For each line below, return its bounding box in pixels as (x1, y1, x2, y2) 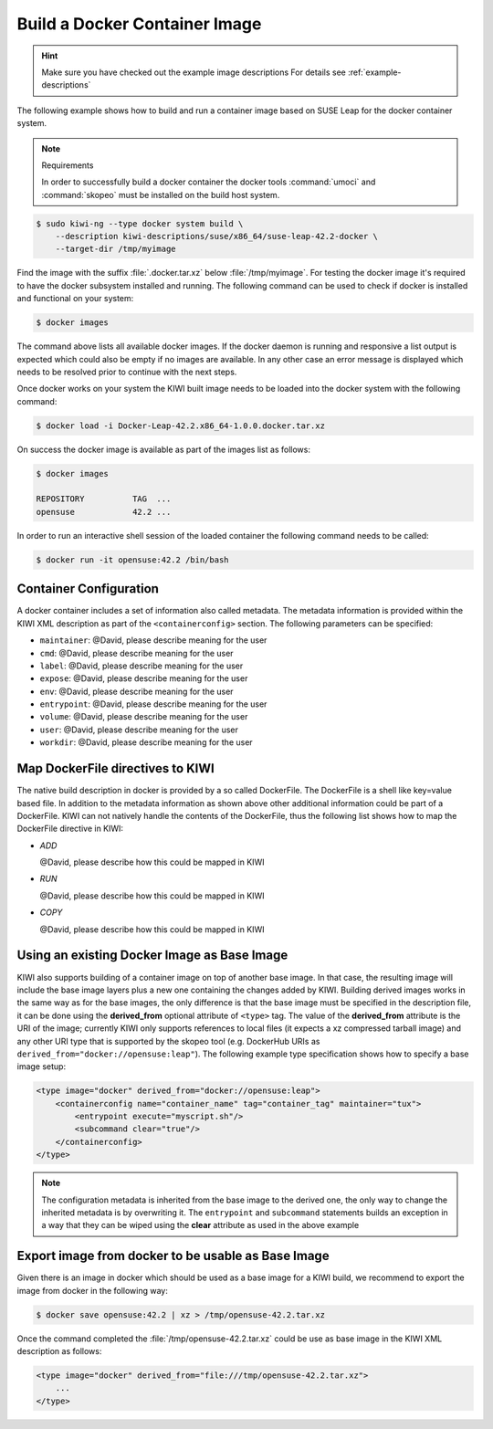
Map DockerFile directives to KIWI (16, 761, 215, 776)
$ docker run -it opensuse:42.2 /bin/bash (36, 554, 229, 565)
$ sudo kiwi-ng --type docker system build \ (36, 218, 244, 228)
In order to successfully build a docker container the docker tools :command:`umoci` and (41, 176, 376, 187)
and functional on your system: (16, 293, 134, 304)
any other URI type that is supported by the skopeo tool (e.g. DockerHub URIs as (16, 1035, 320, 1046)
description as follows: (16, 1346, 102, 1357)
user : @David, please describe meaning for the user (39, 724, 239, 735)
